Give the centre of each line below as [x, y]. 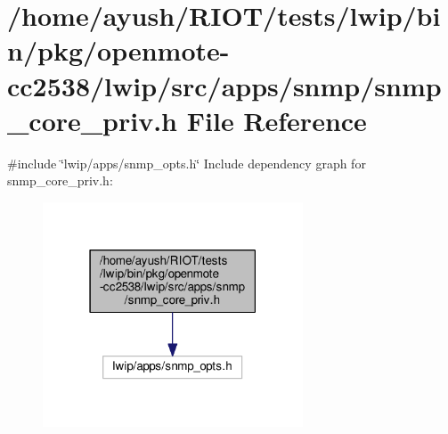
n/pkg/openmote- [118, 50]
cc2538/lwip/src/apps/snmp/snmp [224, 85]
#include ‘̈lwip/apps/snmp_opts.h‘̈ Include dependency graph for [187, 163]
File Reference [277, 120]
